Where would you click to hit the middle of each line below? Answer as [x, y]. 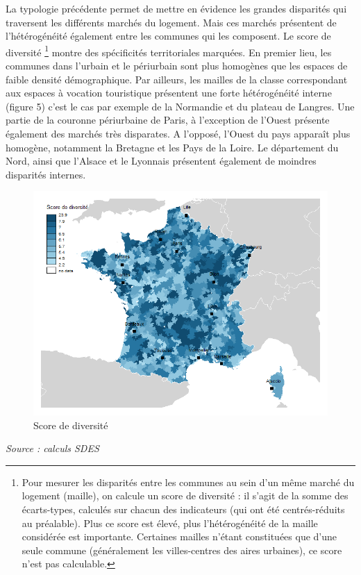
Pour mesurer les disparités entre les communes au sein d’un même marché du [188, 482]
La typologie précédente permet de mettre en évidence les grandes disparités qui [176, 8]
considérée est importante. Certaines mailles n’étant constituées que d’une [179, 536]
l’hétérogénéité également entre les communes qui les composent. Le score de [168, 36]
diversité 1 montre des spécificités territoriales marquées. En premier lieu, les [169, 51]
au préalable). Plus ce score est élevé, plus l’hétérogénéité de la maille [170, 523]
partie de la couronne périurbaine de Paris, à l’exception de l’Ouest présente [168, 120]
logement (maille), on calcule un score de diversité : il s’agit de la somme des [185, 495]
